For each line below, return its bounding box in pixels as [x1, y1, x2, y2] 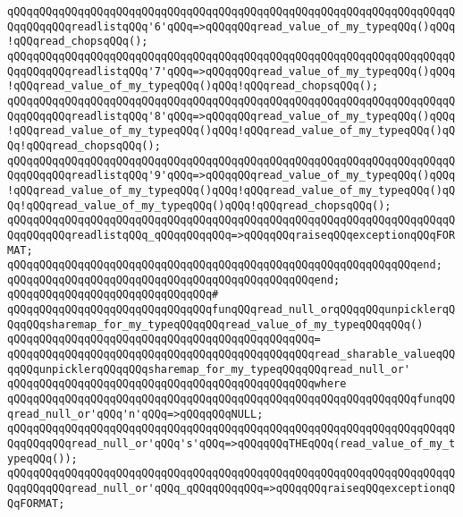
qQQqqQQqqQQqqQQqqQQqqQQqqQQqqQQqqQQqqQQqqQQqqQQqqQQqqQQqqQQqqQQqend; [7, 258, 442, 272]
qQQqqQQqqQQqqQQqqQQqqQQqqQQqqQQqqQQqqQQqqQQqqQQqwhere [7, 377, 347, 391]
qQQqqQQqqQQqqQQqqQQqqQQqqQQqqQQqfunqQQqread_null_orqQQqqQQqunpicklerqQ [7, 303, 456, 317]
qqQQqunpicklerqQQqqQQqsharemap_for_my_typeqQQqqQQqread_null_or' [7, 362, 411, 376]
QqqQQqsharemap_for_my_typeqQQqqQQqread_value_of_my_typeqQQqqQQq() [7, 318, 424, 331]
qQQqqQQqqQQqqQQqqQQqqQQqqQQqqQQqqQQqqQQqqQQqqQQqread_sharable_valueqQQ [7, 348, 456, 361]
